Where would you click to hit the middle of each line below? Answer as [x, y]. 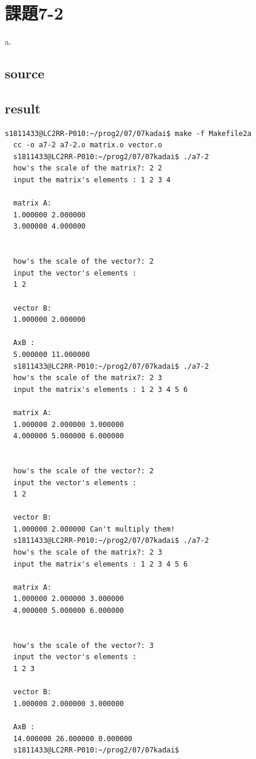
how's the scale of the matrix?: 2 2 [88, 168]
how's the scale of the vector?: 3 [83, 645]
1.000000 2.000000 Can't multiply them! [94, 529]
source [25, 73]
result [23, 108]
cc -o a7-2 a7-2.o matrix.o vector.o [88, 145]
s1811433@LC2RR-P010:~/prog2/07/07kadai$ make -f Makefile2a [128, 133]
